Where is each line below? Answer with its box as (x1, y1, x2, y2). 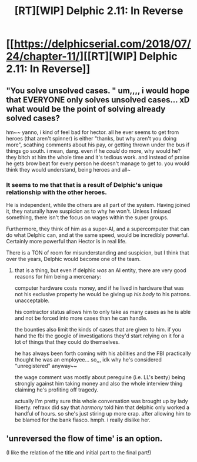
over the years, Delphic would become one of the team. (6, 256, 141, 263)
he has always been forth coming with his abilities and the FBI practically (14, 350, 191, 357)
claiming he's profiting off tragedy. (14, 386, 99, 393)
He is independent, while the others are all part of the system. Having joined (6, 202, 191, 209)
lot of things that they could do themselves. (14, 339, 120, 346)
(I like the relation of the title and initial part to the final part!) (6, 449, 152, 456)
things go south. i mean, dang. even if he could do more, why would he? (6, 148, 181, 154)
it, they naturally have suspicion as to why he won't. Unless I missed (6, 207, 172, 215)
